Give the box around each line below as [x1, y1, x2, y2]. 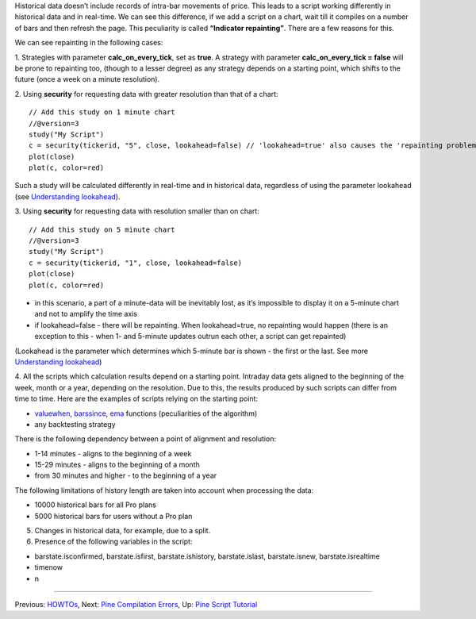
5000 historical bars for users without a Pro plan [34, 511, 193, 521]
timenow [34, 563, 63, 572]
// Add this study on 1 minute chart [29, 108, 176, 117]
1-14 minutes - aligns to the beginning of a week [34, 448, 192, 458]
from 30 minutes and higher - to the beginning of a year [34, 471, 217, 480]
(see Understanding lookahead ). [14, 191, 121, 202]
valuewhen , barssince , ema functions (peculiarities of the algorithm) [34, 409, 258, 418]
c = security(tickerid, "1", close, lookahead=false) [29, 258, 242, 267]
